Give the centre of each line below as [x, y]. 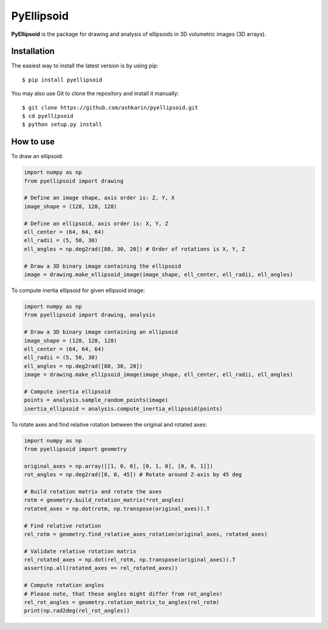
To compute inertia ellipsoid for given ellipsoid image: [78, 290]
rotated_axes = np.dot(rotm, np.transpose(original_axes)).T [117, 509]
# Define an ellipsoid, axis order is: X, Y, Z [96, 223]
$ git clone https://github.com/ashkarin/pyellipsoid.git [110, 107]
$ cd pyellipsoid [48, 116]
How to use [33, 142]
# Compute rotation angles [64, 585]
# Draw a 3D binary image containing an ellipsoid [101, 332]
